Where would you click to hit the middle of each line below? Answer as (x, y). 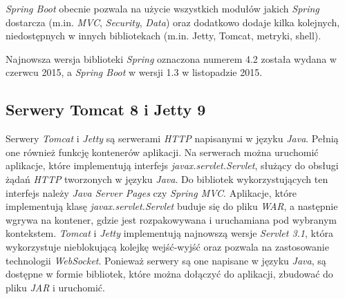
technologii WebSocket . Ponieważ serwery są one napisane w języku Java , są (166, 260)
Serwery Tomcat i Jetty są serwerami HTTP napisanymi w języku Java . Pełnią (172, 138)
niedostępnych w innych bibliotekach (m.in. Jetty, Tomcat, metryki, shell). (164, 36)
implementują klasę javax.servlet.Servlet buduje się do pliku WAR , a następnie (172, 206)
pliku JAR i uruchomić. (55, 287)
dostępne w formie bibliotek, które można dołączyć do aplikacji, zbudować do (169, 274)
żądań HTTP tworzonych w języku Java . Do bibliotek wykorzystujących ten (167, 179)
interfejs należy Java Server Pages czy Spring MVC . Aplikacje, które (151, 192)
